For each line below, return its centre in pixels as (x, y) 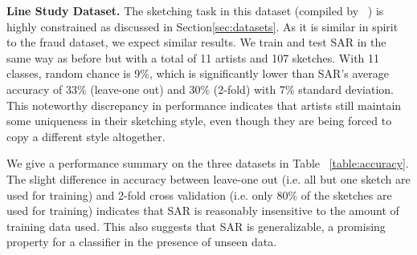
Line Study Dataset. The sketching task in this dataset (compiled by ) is (195, 10)
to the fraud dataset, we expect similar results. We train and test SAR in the (196, 42)
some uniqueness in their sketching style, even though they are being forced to (199, 121)
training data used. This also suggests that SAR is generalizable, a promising (196, 226)
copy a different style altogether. (86, 136)
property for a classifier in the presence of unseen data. (142, 242)
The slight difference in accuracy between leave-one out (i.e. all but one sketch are (208, 178)
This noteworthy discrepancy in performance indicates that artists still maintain (204, 105)
